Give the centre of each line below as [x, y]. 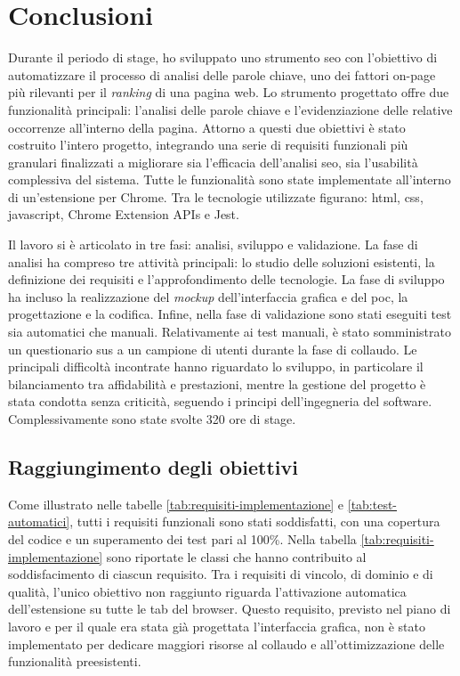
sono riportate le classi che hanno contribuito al [236, 556]
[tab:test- [372, 504]
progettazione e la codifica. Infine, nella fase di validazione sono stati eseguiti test [230, 314]
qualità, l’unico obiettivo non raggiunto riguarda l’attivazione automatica [207, 591]
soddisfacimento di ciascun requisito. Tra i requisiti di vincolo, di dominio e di [221, 574]
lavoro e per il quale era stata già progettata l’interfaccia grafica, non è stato [217, 626]
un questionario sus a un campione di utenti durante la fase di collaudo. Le [213, 349]
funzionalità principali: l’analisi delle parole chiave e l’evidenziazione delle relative [230, 109]
